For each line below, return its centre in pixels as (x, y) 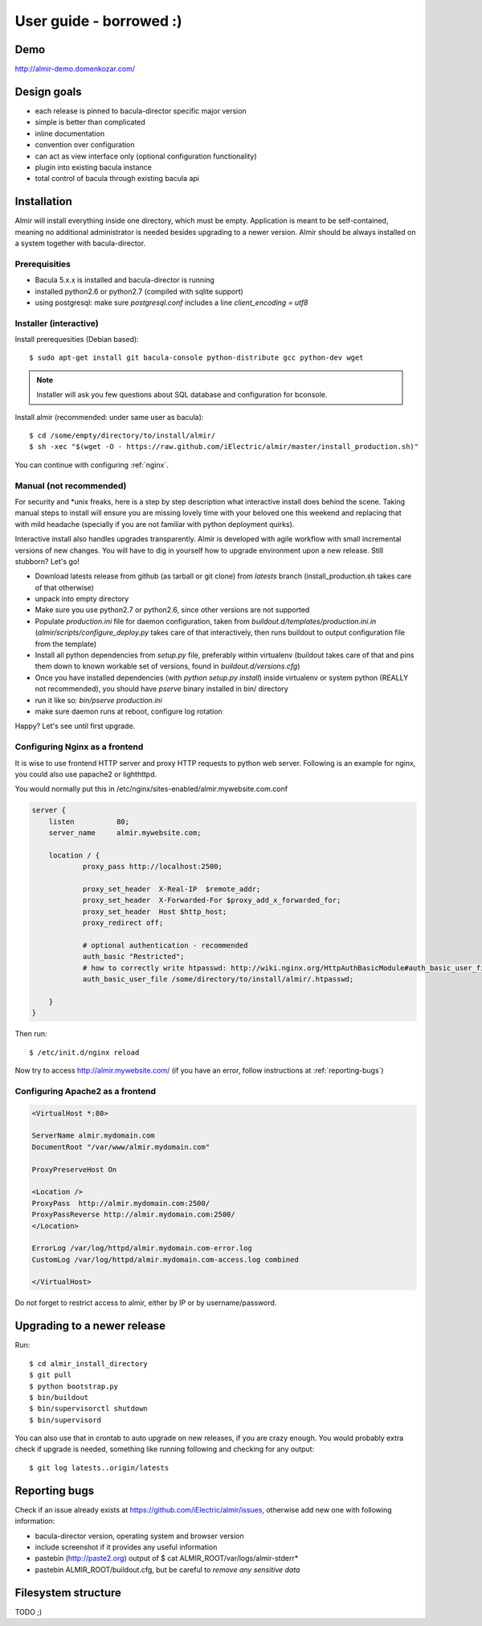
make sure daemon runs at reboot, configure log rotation (129, 711)
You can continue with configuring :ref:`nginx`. (92, 465)
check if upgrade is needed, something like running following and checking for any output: (165, 1449)
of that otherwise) (64, 587)
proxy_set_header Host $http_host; (155, 912)
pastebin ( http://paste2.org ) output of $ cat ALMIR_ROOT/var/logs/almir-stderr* (167, 1558)
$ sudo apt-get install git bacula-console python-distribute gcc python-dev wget (196, 358)
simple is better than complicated (90, 122)
